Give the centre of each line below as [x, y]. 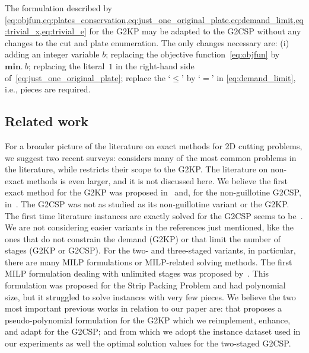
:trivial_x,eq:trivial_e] [46, 31]
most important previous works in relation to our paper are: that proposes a [144, 308]
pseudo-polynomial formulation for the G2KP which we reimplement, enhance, [148, 320]
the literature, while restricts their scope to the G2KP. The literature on [136, 169]
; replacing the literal [66, 65]
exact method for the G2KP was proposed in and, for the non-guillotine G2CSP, [153, 192]
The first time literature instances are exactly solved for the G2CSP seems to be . [154, 215]
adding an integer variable [52, 54]
